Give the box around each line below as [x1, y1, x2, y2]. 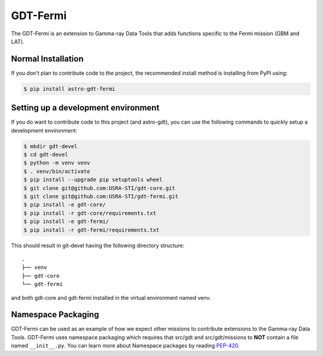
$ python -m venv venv [23, 159, 90, 167]
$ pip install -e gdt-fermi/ [23, 218, 109, 225]
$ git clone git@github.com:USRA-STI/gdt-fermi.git [23, 193, 179, 200]
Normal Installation [11, 54, 84, 64]
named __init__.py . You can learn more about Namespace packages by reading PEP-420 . [11, 342, 240, 349]
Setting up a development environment [11, 103, 160, 113]
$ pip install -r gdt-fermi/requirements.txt [23, 226, 160, 233]
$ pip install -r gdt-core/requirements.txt [23, 210, 157, 216]
